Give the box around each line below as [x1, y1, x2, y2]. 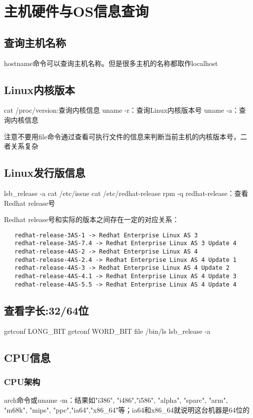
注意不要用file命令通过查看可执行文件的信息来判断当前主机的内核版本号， [4, 131, 240, 141]
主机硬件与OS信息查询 [4, 1, 149, 21]
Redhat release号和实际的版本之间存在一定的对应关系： [4, 214, 179, 225]
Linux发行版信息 [4, 165, 86, 180]
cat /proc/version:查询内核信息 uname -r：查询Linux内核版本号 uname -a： [4, 105, 239, 115]
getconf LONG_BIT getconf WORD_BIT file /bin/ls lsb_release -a [4, 325, 211, 336]
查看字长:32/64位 [4, 302, 89, 318]
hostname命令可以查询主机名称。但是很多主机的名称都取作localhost [4, 58, 218, 68]
